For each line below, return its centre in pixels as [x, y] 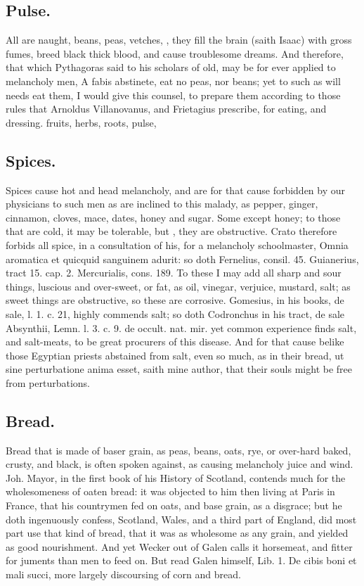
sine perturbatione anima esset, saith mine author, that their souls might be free [179, 369]
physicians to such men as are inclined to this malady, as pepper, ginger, [162, 204]
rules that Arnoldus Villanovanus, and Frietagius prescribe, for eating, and [166, 109]
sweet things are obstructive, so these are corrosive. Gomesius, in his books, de [175, 300]
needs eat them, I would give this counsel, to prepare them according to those [173, 95]
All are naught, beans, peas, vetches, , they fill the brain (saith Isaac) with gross [179, 40]
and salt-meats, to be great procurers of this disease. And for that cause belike [175, 342]
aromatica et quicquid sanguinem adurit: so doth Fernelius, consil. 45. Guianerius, [182, 259]
